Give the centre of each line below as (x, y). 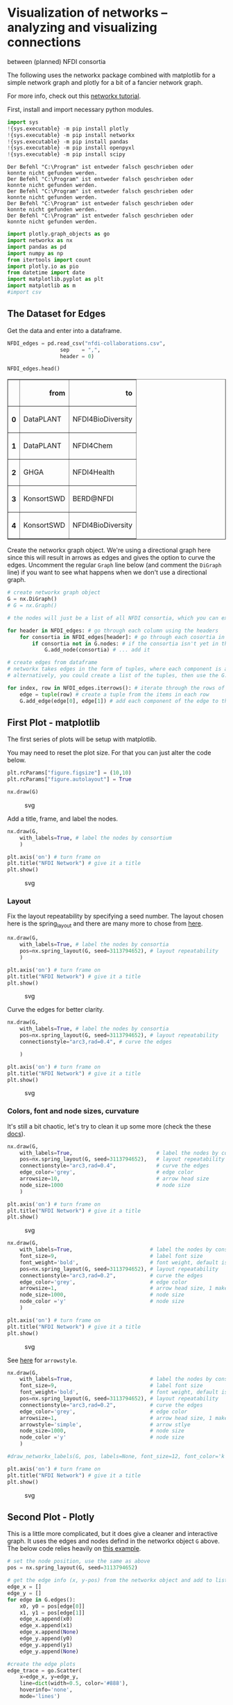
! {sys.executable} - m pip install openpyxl (71, 148)
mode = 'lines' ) (40, 1697)
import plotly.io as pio (43, 266)
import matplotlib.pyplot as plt (55, 280)
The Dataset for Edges (57, 314)
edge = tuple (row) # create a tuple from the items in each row (114, 694)
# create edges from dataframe (52, 663)
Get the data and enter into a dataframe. (64, 330)
